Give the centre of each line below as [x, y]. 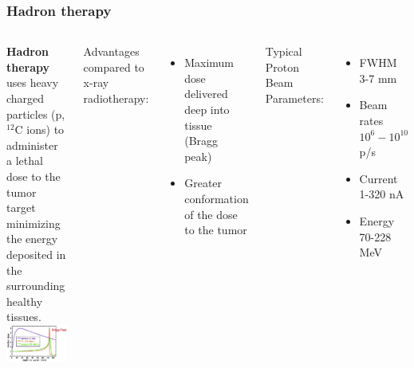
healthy [25, 301]
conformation [217, 198]
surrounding [36, 286]
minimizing [34, 223]
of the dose [211, 214]
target [21, 207]
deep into [207, 109]
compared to [114, 67]
